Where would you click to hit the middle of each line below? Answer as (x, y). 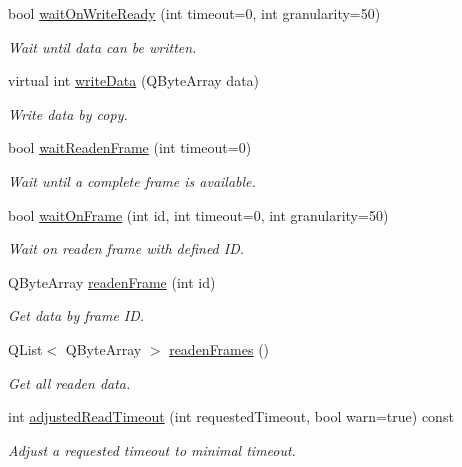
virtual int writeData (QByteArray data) (134, 80)
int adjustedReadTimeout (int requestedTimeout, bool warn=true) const (231, 416)
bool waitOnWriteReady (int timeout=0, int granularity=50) (194, 13)
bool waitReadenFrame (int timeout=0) (130, 147)
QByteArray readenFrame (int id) (112, 281)
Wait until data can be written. (102, 46)
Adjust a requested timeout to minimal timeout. (152, 449)
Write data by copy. (68, 113)
